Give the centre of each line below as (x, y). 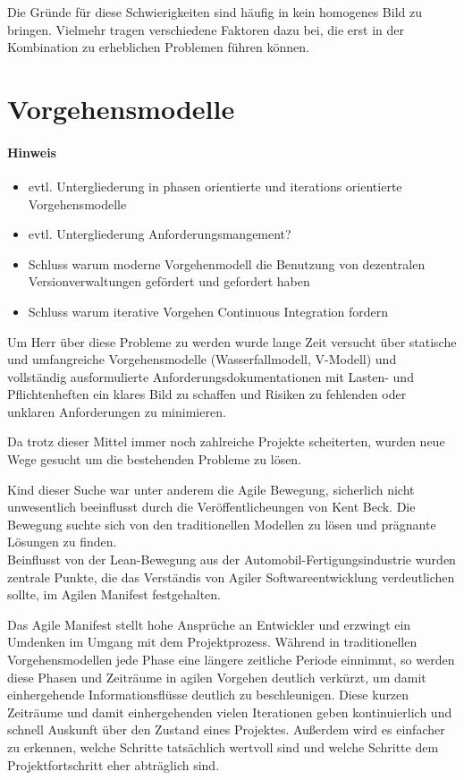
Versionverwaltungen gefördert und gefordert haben (169, 281)
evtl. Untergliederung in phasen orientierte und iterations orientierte (215, 186)
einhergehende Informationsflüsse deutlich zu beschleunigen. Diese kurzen (208, 695)
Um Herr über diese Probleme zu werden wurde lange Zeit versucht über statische (232, 341)
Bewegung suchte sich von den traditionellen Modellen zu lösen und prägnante (222, 524)
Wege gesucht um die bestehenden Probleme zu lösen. (155, 459)
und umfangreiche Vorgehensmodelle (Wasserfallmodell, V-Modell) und (202, 359)
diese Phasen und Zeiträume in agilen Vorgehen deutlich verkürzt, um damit (217, 677)
